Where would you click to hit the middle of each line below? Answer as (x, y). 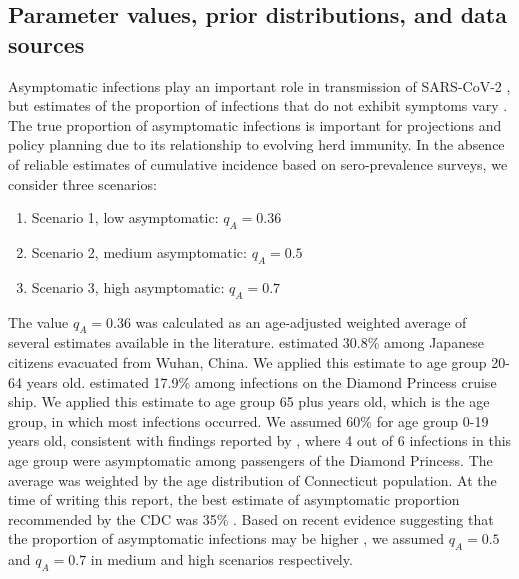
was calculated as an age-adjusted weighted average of (301, 321)
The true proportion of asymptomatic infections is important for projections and (255, 124)
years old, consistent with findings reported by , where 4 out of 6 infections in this (260, 440)
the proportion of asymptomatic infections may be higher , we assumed (226, 538)
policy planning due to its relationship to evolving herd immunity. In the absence (256, 144)
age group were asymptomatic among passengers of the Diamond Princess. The (250, 459)
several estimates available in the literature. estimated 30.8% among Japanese (246, 342)
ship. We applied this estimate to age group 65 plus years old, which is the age (249, 401)
